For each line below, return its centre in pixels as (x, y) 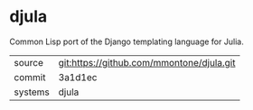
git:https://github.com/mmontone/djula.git (147, 62)
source (28, 62)
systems (32, 92)
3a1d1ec (78, 77)
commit (30, 77)
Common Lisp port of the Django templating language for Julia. (126, 41)
